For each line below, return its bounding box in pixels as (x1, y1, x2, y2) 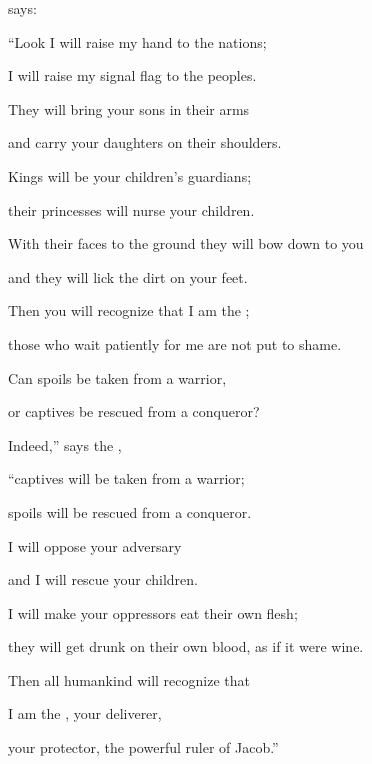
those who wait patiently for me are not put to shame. (8, 333, 342, 354)
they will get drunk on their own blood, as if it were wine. (8, 636, 364, 657)
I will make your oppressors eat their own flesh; (8, 602, 298, 623)
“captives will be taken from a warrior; (8, 468, 245, 489)
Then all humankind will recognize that (8, 669, 250, 690)
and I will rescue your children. (8, 569, 198, 590)
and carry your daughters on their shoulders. (8, 132, 282, 153)
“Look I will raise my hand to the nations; (8, 31, 267, 52)
